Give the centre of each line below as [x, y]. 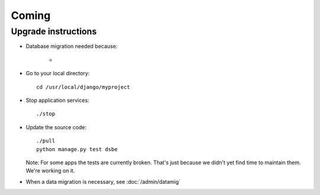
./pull [46, 141]
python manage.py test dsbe [77, 149]
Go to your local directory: [58, 73]
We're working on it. [50, 171]
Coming [31, 15]
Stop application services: [57, 100]
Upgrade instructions [54, 31]
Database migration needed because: [72, 46]
